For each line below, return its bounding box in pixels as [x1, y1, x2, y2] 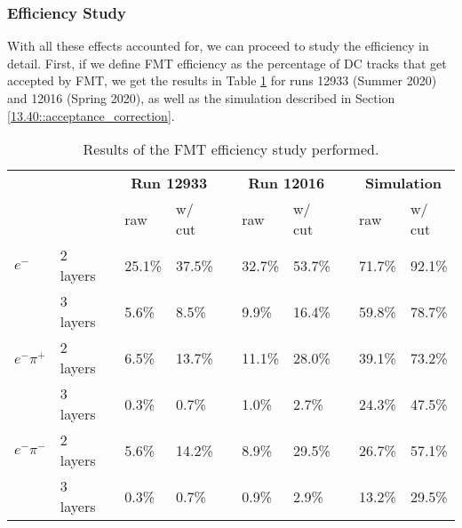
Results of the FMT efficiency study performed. [83, 139, 379, 160]
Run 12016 [248, 172, 325, 194]
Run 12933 [131, 172, 208, 194]
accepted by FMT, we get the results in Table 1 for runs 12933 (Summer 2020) [7, 71, 437, 90]
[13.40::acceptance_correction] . [7, 106, 175, 124]
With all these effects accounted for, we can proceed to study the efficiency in [7, 36, 429, 55]
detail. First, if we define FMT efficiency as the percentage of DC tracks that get [7, 53, 447, 72]
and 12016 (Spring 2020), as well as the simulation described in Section [7, 89, 395, 107]
